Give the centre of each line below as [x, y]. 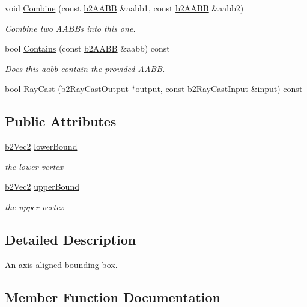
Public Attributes [61, 121]
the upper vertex [35, 206]
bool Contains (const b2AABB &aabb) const [87, 48]
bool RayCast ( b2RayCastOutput [67, 89]
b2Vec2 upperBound [42, 187]
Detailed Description [71, 239]
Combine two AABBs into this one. [70, 28]
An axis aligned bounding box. [61, 264]
